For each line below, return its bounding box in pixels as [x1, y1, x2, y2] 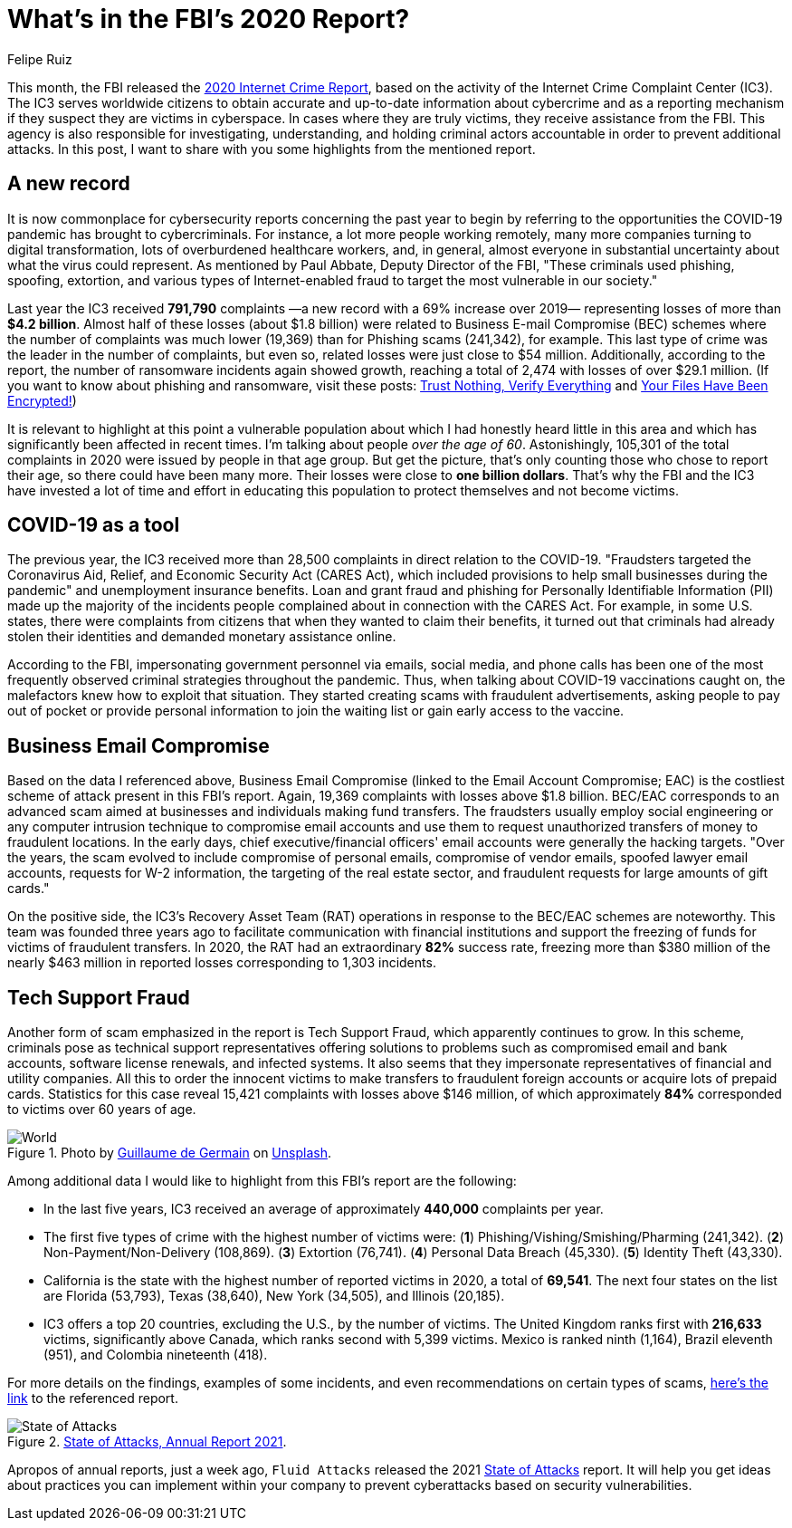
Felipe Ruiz [7, 51, 72, 67]
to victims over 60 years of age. [7, 1101, 196, 1118]
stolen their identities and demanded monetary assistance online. [7, 629, 396, 645]
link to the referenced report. [7, 1390, 178, 1407]
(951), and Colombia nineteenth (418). [43, 1347, 268, 1363]
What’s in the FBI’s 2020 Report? [7, 4, 410, 34]
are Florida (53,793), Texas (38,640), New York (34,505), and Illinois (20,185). [43, 1288, 505, 1304]
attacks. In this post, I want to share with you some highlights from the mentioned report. [7, 140, 536, 157]
